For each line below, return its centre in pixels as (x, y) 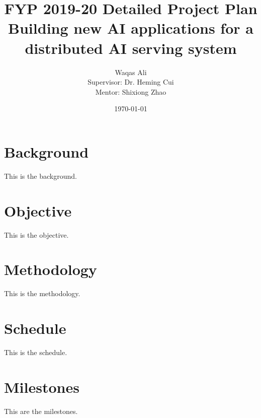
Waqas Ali (131, 72)
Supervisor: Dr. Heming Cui (131, 82)
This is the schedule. (36, 352)
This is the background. (40, 176)
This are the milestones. (41, 411)
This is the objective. (36, 234)
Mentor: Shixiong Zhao (131, 91)
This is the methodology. (42, 293)
